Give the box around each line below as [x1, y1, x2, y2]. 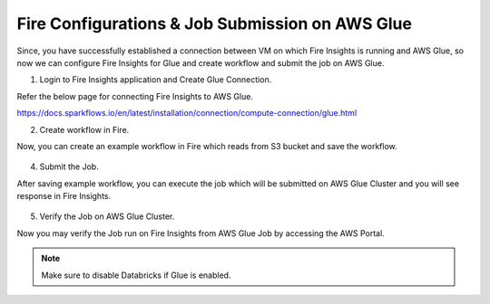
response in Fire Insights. [16, 191, 112, 202]
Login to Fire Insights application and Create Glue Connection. [39, 74, 272, 85]
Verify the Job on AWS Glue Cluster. [39, 211, 175, 222]
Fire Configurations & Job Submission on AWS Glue [16, 14, 413, 33]
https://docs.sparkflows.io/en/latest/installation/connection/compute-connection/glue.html [16, 108, 358, 119]
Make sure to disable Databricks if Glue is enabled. [41, 270, 231, 280]
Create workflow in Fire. [39, 124, 130, 135]
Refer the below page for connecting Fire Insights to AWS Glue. [16, 90, 254, 101]
